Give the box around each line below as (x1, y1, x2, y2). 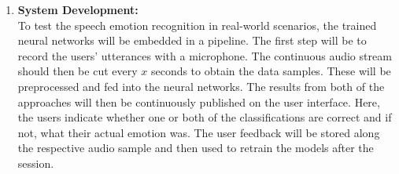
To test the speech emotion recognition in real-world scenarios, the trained (17, 16, 377, 33)
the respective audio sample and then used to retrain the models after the (17, 140, 374, 156)
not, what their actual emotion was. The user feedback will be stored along (17, 124, 380, 140)
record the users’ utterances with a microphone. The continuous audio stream (17, 47, 392, 63)
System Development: (17, 2, 139, 17)
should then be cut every (17, 63, 138, 79)
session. (17, 154, 54, 171)
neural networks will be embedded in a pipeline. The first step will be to (17, 32, 367, 49)
